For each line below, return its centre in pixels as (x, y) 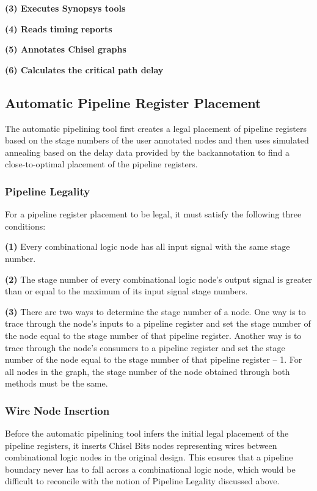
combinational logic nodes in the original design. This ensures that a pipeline (149, 457)
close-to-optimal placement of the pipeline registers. (101, 164)
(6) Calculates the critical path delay (84, 69)
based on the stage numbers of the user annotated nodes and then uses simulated (157, 140)
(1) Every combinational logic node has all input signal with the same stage (148, 246)
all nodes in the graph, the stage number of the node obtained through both (148, 371)
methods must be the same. (56, 383)
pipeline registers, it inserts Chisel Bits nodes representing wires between (141, 445)
